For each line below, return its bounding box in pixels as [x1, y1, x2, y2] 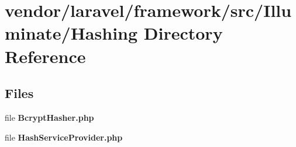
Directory [143, 21, 223, 45]
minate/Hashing [5, 21, 138, 45]
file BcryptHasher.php [5, 111, 94, 123]
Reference [5, 44, 86, 68]
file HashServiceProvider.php [5, 131, 123, 143]
